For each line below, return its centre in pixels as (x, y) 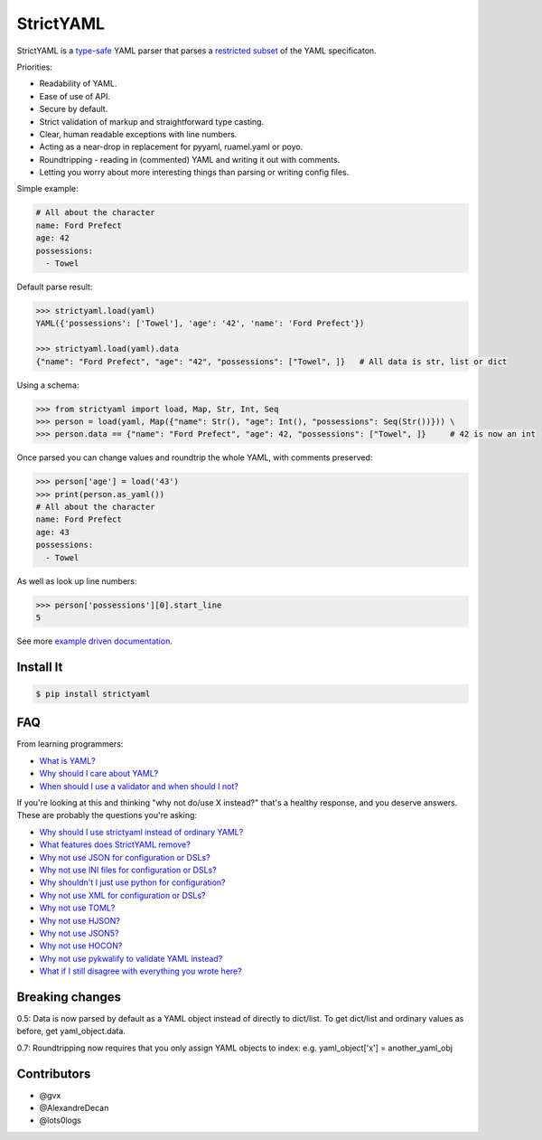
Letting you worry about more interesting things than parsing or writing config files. (194, 173)
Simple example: (47, 189)
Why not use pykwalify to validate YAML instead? (131, 958)
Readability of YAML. (78, 84)
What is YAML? (68, 760)
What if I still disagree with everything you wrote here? (141, 971)
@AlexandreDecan (74, 1108)
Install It (40, 667)
